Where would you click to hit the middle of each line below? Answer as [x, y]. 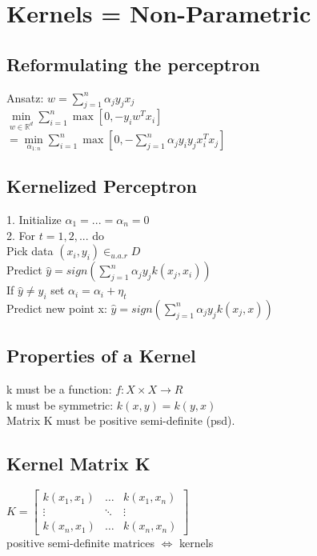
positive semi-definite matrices [80, 543]
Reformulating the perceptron [133, 64]
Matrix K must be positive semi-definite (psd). [121, 420]
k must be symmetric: [60, 404]
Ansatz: [25, 97]
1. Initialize [34, 219]
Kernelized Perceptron [102, 186]
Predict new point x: [57, 308]
